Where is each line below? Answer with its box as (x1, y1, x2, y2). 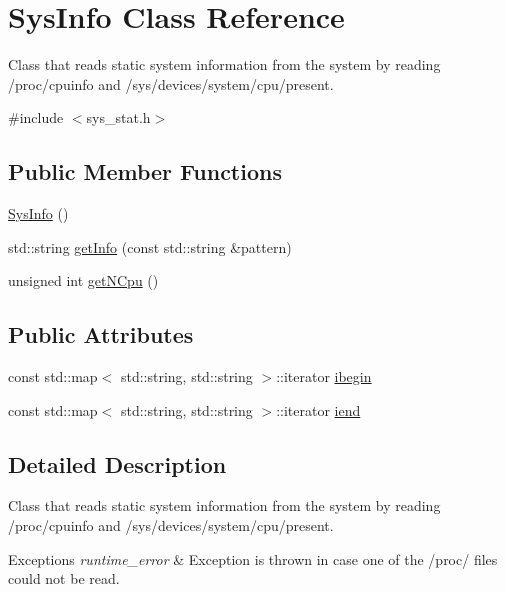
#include (8, 107, 64, 128)
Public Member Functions (8, 156, 282, 187)
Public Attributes (8, 319, 194, 350)
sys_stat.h (86, 107, 151, 128)
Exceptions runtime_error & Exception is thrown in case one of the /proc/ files (8, 548, 498, 569)
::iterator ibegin (276, 366, 372, 387)
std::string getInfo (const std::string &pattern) (8, 236, 292, 257)
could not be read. (8, 568, 120, 589)
